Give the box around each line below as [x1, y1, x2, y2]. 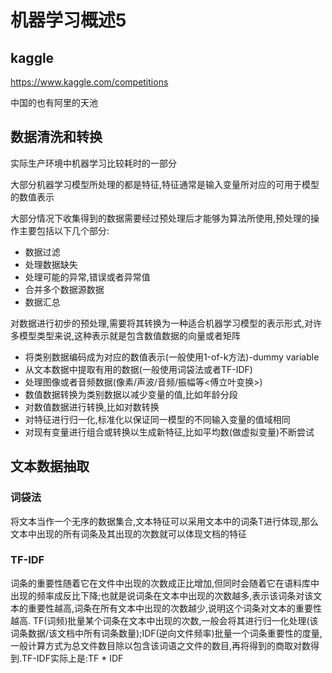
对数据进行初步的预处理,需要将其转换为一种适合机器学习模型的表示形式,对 [10, 317, 314, 329]
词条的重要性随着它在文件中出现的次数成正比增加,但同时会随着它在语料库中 [10, 577, 320, 589]
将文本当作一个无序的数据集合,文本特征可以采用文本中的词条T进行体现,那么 [10, 515, 320, 527]
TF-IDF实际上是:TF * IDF [21, 652, 124, 664]
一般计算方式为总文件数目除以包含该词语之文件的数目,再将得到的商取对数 [10, 639, 312, 651]
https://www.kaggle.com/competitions [10, 76, 169, 88]
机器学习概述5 [10, 9, 127, 32]
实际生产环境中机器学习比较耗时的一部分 [10, 157, 177, 169]
